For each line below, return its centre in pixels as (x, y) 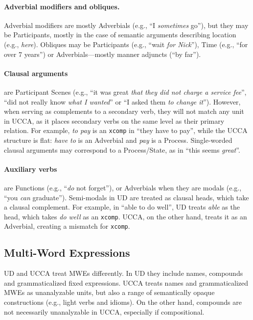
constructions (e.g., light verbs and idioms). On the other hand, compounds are (123, 302)
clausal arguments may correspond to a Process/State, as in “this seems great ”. (122, 149)
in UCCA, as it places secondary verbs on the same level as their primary (114, 120)
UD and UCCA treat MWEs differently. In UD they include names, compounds (124, 273)
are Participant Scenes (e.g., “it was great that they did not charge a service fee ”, (125, 92)
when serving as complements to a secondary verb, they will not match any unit (124, 111)
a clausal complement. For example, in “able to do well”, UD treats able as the (122, 207)
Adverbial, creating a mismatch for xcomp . (67, 226)
